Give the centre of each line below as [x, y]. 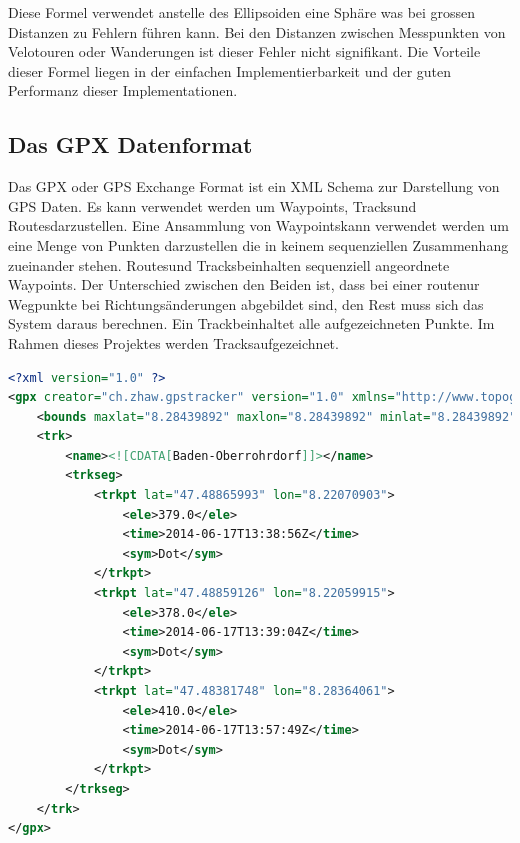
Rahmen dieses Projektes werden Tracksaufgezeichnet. [173, 342]
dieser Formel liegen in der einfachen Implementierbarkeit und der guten [230, 70]
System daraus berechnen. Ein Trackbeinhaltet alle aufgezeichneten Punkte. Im [251, 323]
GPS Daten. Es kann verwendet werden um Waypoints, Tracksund [212, 205]
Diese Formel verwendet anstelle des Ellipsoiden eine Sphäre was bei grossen [242, 12]
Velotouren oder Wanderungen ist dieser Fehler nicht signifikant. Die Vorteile [244, 51]
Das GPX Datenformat [130, 144]
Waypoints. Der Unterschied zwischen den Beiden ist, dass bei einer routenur [244, 284]
